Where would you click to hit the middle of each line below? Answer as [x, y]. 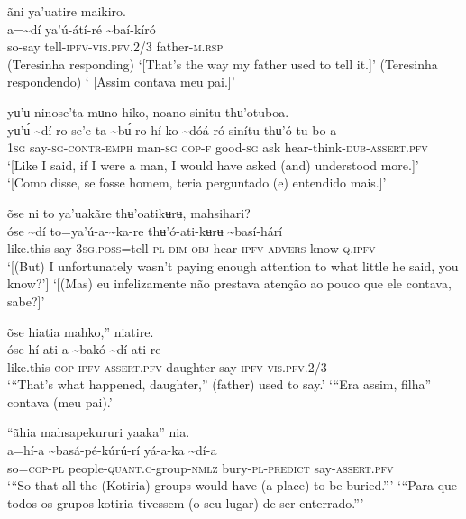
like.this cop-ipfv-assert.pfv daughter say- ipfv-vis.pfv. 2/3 [167, 366]
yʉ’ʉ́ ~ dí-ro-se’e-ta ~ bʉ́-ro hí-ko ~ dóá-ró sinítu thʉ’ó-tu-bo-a [172, 129]
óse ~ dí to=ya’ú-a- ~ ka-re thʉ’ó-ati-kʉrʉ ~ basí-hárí [145, 230]
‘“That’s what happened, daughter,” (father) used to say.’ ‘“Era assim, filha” [219, 384]
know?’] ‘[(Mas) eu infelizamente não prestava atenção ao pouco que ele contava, [229, 283]
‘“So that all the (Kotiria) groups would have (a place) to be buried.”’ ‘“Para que [233, 485]
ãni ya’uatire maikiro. [67, 11]
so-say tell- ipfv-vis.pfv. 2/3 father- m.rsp [115, 46]
